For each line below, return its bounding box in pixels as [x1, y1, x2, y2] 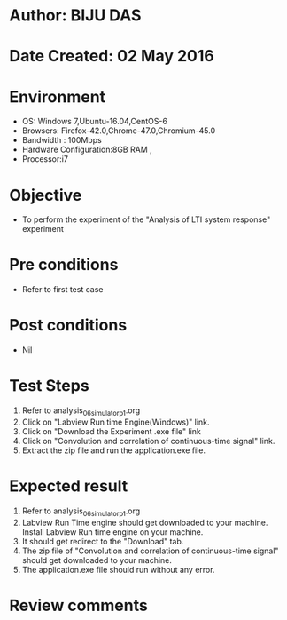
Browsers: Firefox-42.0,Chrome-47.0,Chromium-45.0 [21, 125, 216, 136]
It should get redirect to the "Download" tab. [21, 536, 184, 546]
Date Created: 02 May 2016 [9, 46, 214, 67]
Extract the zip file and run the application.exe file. [21, 445, 206, 456]
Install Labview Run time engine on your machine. [21, 526, 204, 537]
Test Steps [9, 376, 90, 396]
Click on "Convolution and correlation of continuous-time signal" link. [21, 435, 275, 446]
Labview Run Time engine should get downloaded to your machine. [21, 517, 268, 528]
